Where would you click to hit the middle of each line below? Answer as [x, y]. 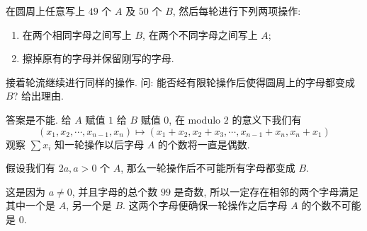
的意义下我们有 [267, 119]
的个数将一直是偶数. [204, 144]
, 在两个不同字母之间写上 [200, 34]
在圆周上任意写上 [45, 11]
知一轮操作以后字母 [99, 144]
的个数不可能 [331, 205]
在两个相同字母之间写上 [77, 34]
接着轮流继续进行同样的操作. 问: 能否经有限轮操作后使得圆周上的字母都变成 [181, 82]
